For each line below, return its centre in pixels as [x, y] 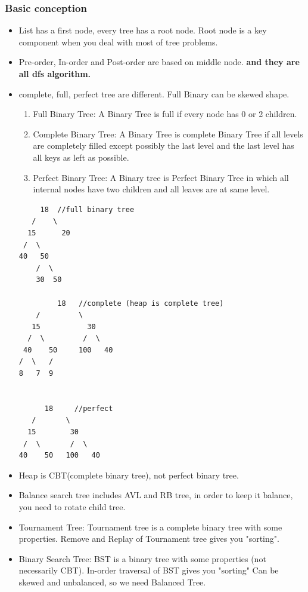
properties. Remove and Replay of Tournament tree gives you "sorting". [149, 539]
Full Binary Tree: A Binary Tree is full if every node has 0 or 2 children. [165, 114]
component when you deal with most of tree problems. [118, 42]
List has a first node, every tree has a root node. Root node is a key [143, 30]
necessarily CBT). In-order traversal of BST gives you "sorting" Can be [149, 570]
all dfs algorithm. [55, 73]
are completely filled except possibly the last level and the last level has [164, 145]
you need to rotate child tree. [72, 507]
